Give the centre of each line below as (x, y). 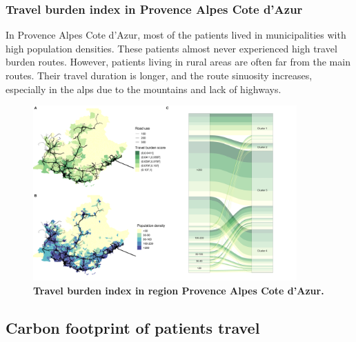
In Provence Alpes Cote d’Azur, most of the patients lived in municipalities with (176, 35)
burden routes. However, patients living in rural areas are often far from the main (178, 62)
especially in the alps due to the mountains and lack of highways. (144, 89)
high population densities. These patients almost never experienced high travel (171, 48)
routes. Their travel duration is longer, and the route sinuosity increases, (159, 75)
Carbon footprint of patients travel (133, 327)
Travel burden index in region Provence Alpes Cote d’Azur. (179, 290)
